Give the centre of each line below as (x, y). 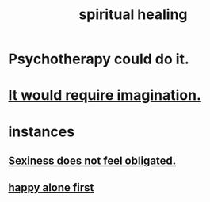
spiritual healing (133, 15)
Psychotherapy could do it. (99, 59)
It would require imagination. (105, 95)
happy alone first (51, 188)
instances (42, 131)
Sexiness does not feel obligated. (92, 160)
